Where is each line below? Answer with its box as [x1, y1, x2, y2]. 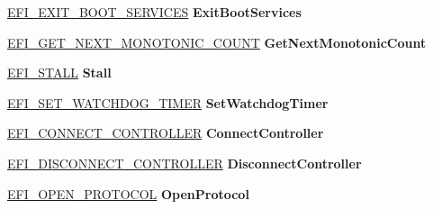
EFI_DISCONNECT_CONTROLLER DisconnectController [7, 153, 362, 172]
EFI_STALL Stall [7, 63, 112, 82]
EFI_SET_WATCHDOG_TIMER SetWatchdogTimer [7, 93, 329, 112]
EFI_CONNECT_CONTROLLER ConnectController [7, 123, 324, 142]
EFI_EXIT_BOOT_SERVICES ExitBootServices [7, 3, 302, 21]
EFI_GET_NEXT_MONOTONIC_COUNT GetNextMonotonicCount [7, 32, 427, 51]
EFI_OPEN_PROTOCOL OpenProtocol [7, 184, 249, 203]
